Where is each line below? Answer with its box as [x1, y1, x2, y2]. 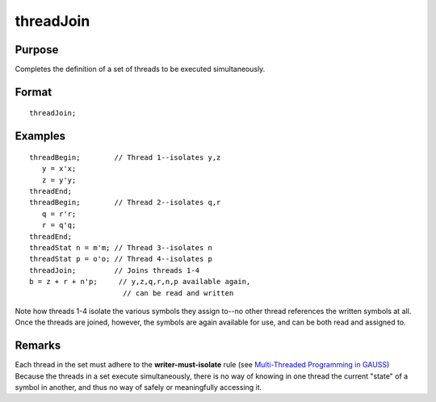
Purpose [15, 43, 59, 57]
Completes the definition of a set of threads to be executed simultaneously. [15, 65, 266, 74]
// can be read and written [122, 288, 234, 298]
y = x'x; [41, 164, 77, 174]
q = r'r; [41, 209, 77, 218]
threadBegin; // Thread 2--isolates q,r [29, 198, 221, 207]
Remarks [15, 339, 61, 353]
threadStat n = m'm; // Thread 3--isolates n [29, 243, 213, 252]
